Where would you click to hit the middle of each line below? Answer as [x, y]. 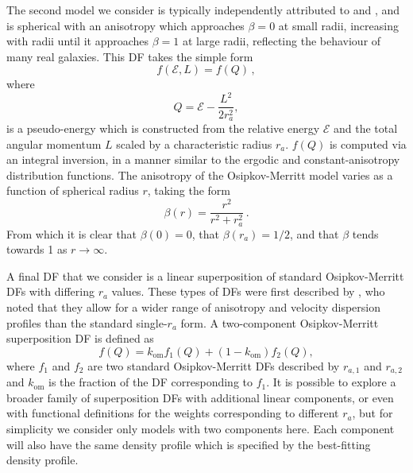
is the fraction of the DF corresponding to [151, 382]
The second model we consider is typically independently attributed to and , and [203, 10]
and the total [365, 128]
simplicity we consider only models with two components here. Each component [201, 428]
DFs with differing [50, 291]
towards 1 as [37, 249]
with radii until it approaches [78, 41]
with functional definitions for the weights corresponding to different [173, 413]
